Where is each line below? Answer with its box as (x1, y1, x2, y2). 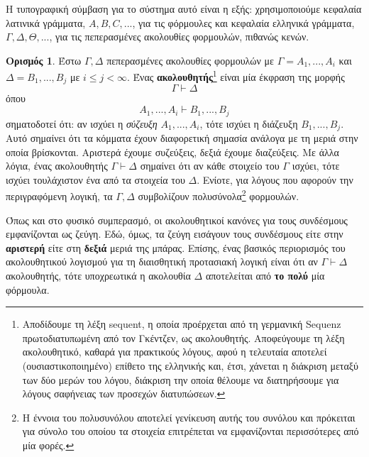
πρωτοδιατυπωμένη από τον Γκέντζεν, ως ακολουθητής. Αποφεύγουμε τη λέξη (22, 330, 345, 345)
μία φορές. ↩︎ (22, 437, 75, 452)
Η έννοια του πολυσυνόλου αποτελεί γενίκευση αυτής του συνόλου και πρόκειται (22, 409, 356, 424)
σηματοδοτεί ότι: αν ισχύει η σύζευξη (6, 116, 158, 131)
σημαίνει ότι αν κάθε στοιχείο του (140, 158, 280, 173)
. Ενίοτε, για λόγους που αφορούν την (197, 172, 353, 187)
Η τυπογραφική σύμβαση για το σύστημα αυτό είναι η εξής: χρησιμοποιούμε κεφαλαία (6, 1, 362, 16)
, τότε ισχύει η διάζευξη (199, 116, 298, 131)
